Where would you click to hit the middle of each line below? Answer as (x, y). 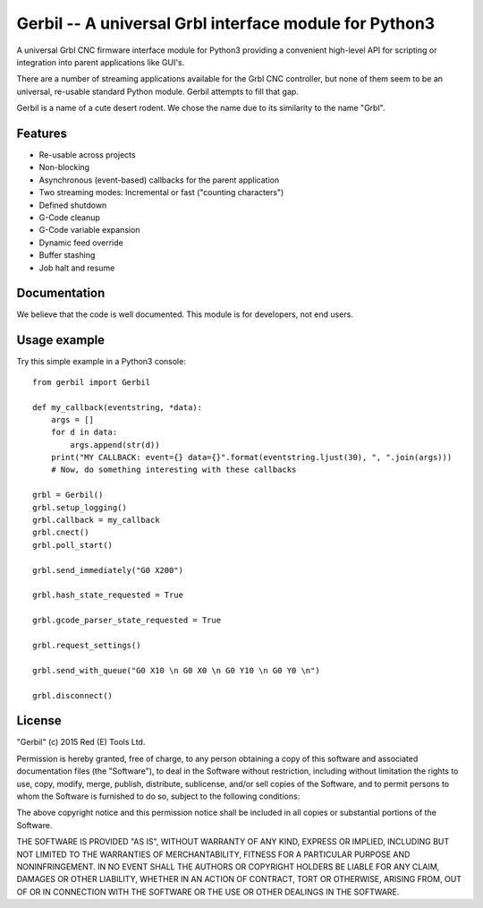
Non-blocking (64, 167)
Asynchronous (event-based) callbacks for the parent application (159, 180)
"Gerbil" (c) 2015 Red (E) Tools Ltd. (81, 742)
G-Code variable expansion (89, 230)
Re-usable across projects (87, 155)
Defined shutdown (73, 205)
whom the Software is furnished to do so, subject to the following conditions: (158, 796)
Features (42, 133)
